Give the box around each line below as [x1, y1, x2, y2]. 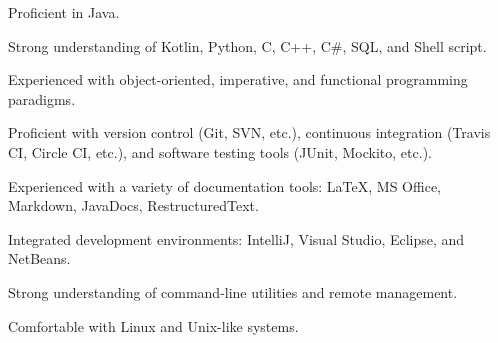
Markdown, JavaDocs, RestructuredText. [8, 195, 259, 216]
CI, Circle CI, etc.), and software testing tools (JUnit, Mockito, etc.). [8, 141, 432, 162]
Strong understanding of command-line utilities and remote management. [8, 281, 458, 302]
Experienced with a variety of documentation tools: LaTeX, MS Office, [8, 175, 441, 196]
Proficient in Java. [8, 2, 120, 22]
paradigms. [8, 88, 76, 109]
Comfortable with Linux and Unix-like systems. [8, 315, 299, 336]
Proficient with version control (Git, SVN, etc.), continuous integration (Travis [8, 122, 491, 143]
